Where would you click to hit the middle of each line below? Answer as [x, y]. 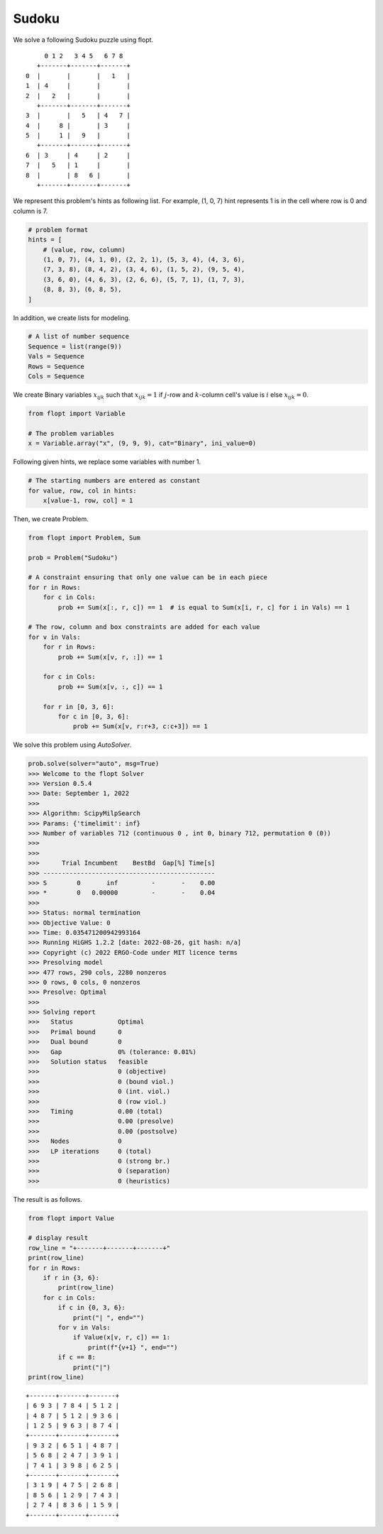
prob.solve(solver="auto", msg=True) [94, 764]
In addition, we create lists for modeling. [72, 318]
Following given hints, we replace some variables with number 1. [107, 462]
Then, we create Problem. [51, 519]
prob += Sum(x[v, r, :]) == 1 [110, 657]
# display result [58, 1238]
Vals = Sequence [56, 356]
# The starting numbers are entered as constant [114, 481]
